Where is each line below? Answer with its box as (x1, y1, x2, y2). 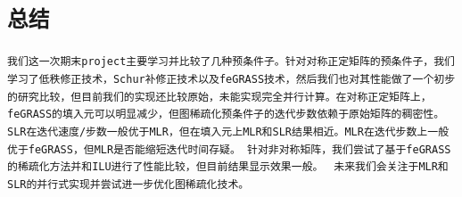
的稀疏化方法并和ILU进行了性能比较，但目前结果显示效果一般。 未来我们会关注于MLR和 (7, 160, 449, 174)
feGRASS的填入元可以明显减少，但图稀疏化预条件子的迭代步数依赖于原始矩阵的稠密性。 (7, 108, 445, 121)
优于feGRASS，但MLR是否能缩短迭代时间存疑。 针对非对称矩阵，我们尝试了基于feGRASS (7, 143, 451, 156)
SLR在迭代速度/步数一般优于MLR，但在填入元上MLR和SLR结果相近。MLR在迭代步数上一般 (7, 125, 450, 138)
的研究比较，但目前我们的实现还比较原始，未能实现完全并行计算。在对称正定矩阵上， (7, 90, 432, 103)
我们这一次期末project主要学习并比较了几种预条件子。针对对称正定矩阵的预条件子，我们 (7, 55, 455, 69)
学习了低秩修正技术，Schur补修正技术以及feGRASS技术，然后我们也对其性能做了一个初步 (7, 72, 456, 86)
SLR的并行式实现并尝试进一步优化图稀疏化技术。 (7, 177, 250, 191)
